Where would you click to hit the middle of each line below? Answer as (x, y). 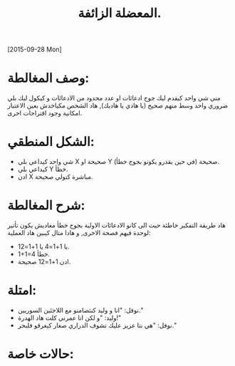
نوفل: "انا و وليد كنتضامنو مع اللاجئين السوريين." (80, 310)
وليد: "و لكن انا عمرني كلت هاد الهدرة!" (69, 318)
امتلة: (22, 291)
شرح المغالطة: (46, 205)
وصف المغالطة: (48, 78)
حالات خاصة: (41, 354)
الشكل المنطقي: (51, 142)
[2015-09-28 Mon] (35, 49)
